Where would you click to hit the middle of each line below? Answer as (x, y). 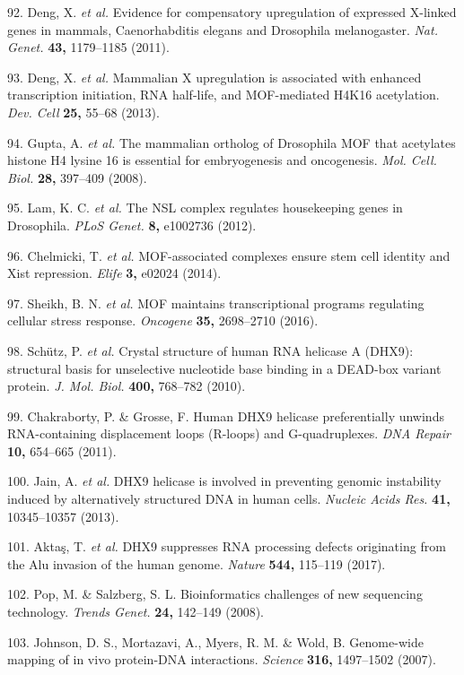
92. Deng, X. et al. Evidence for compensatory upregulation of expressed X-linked (232, 12)
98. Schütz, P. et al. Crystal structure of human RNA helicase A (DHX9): (210, 350)
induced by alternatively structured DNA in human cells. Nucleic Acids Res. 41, (229, 499)
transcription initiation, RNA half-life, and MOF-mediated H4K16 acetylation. (223, 95)
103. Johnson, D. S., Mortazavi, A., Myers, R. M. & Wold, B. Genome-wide (215, 641)
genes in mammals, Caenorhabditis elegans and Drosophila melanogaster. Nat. (223, 29)
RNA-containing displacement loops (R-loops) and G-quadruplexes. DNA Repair (229, 433)
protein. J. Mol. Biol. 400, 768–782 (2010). (127, 386)
